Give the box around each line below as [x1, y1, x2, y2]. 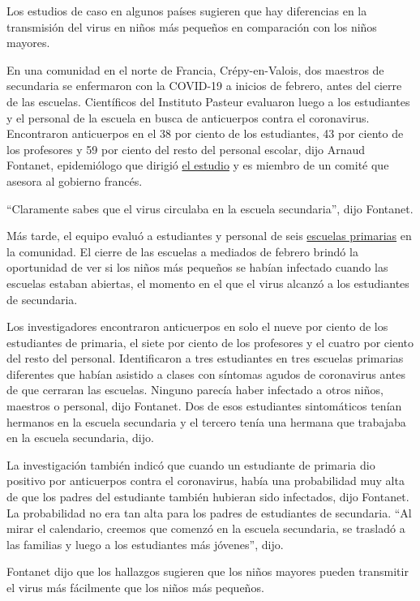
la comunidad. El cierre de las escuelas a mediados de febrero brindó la [6, 243, 358, 260]
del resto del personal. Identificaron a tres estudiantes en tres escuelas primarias [6, 350, 404, 367]
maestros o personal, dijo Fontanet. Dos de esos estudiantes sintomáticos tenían [6, 397, 402, 414]
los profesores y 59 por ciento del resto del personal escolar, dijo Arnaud [6, 140, 366, 157]
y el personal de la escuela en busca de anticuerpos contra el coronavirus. [6, 109, 370, 126]
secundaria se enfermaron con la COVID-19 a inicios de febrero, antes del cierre [6, 77, 402, 94]
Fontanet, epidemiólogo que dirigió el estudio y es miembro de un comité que [6, 157, 389, 174]
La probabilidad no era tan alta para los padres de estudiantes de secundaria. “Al [6, 504, 412, 521]
